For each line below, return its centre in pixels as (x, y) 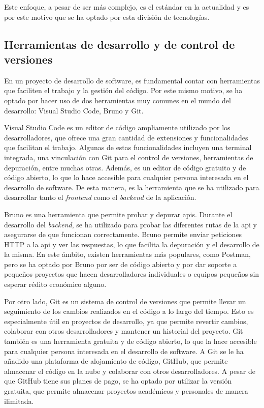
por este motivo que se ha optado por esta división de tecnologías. (107, 17)
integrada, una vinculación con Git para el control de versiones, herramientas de (129, 157)
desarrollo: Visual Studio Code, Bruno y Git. (74, 110)
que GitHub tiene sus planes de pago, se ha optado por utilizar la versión (118, 381)
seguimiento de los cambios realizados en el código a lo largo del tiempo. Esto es (129, 311)
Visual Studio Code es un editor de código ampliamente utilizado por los (117, 127)
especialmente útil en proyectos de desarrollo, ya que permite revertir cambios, (126, 321)
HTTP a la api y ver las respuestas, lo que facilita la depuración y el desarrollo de (132, 244)
